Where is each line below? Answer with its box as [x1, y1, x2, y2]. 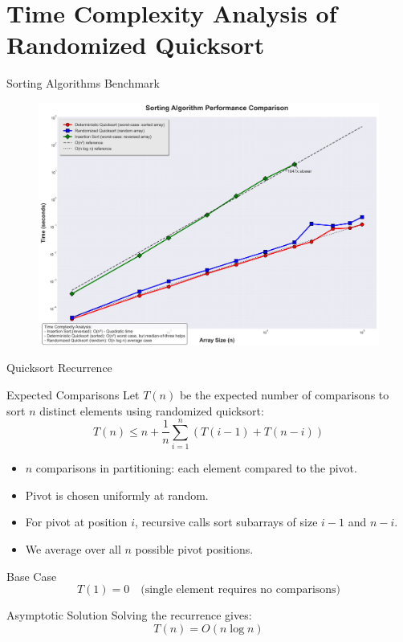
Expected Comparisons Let [6, 386, 140, 403]
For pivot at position [25, 513, 128, 530]
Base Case [6, 567, 57, 584]
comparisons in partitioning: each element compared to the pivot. [35, 460, 357, 476]
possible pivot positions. [135, 541, 254, 558]
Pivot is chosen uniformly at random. [25, 486, 209, 503]
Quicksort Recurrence [6, 359, 112, 376]
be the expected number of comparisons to [179, 386, 389, 403]
